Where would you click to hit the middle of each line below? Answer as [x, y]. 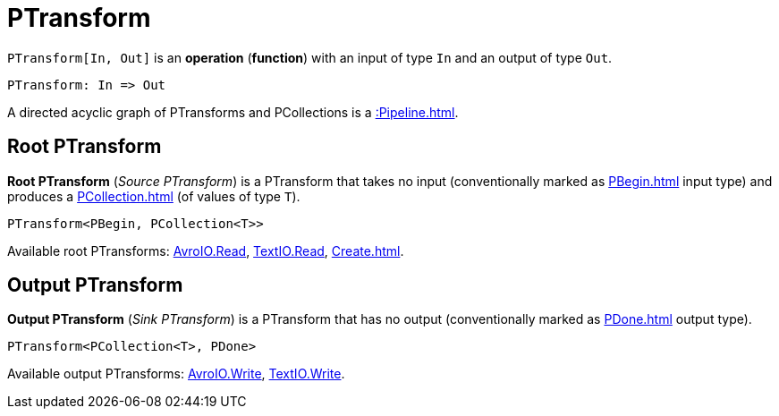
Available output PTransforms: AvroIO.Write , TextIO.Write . [176, 374]
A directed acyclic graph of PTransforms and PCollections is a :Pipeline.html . [233, 112]
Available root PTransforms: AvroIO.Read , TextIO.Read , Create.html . [206, 250]
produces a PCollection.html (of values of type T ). [154, 196]
